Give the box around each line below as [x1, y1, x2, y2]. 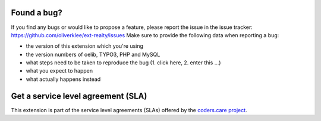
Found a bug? [11, 8, 62, 18]
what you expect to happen [26, 67, 93, 74]
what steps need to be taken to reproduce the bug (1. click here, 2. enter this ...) [26, 59, 221, 66]
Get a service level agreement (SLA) [11, 91, 147, 101]
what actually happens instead [26, 76, 101, 83]
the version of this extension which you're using [26, 42, 144, 50]
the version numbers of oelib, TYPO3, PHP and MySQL [26, 51, 160, 58]
